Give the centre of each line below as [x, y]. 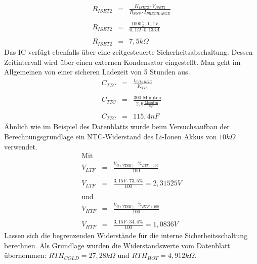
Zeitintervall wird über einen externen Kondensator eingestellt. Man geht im [122, 62]
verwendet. [21, 146]
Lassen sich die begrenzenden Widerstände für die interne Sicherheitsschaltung [126, 235]
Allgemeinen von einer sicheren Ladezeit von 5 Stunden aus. [97, 72]
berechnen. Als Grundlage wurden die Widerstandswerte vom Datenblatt [117, 245]
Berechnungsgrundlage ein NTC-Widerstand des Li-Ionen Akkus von [111, 136]
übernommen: [25, 255]
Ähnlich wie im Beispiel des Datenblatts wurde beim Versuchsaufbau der [117, 126]
